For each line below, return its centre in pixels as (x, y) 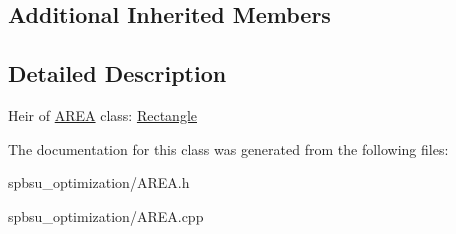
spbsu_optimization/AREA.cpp (106, 215)
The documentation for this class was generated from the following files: (228, 148)
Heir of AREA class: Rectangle (102, 114)
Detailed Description (117, 73)
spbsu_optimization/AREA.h (99, 182)
